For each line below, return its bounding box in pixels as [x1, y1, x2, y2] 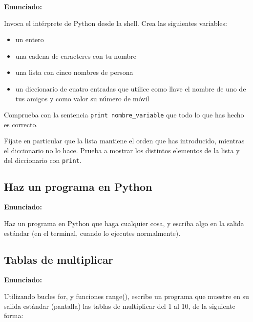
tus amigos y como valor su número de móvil [15, 93, 149, 103]
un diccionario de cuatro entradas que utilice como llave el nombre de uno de [15, 83, 246, 93]
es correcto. [4, 119, 38, 129]
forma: [4, 310, 23, 321]
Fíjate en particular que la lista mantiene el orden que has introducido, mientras [4, 136, 245, 146]
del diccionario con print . [4, 155, 82, 165]
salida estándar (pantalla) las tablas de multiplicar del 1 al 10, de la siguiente [4, 300, 235, 311]
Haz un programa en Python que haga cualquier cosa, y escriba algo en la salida [4, 218, 244, 229]
